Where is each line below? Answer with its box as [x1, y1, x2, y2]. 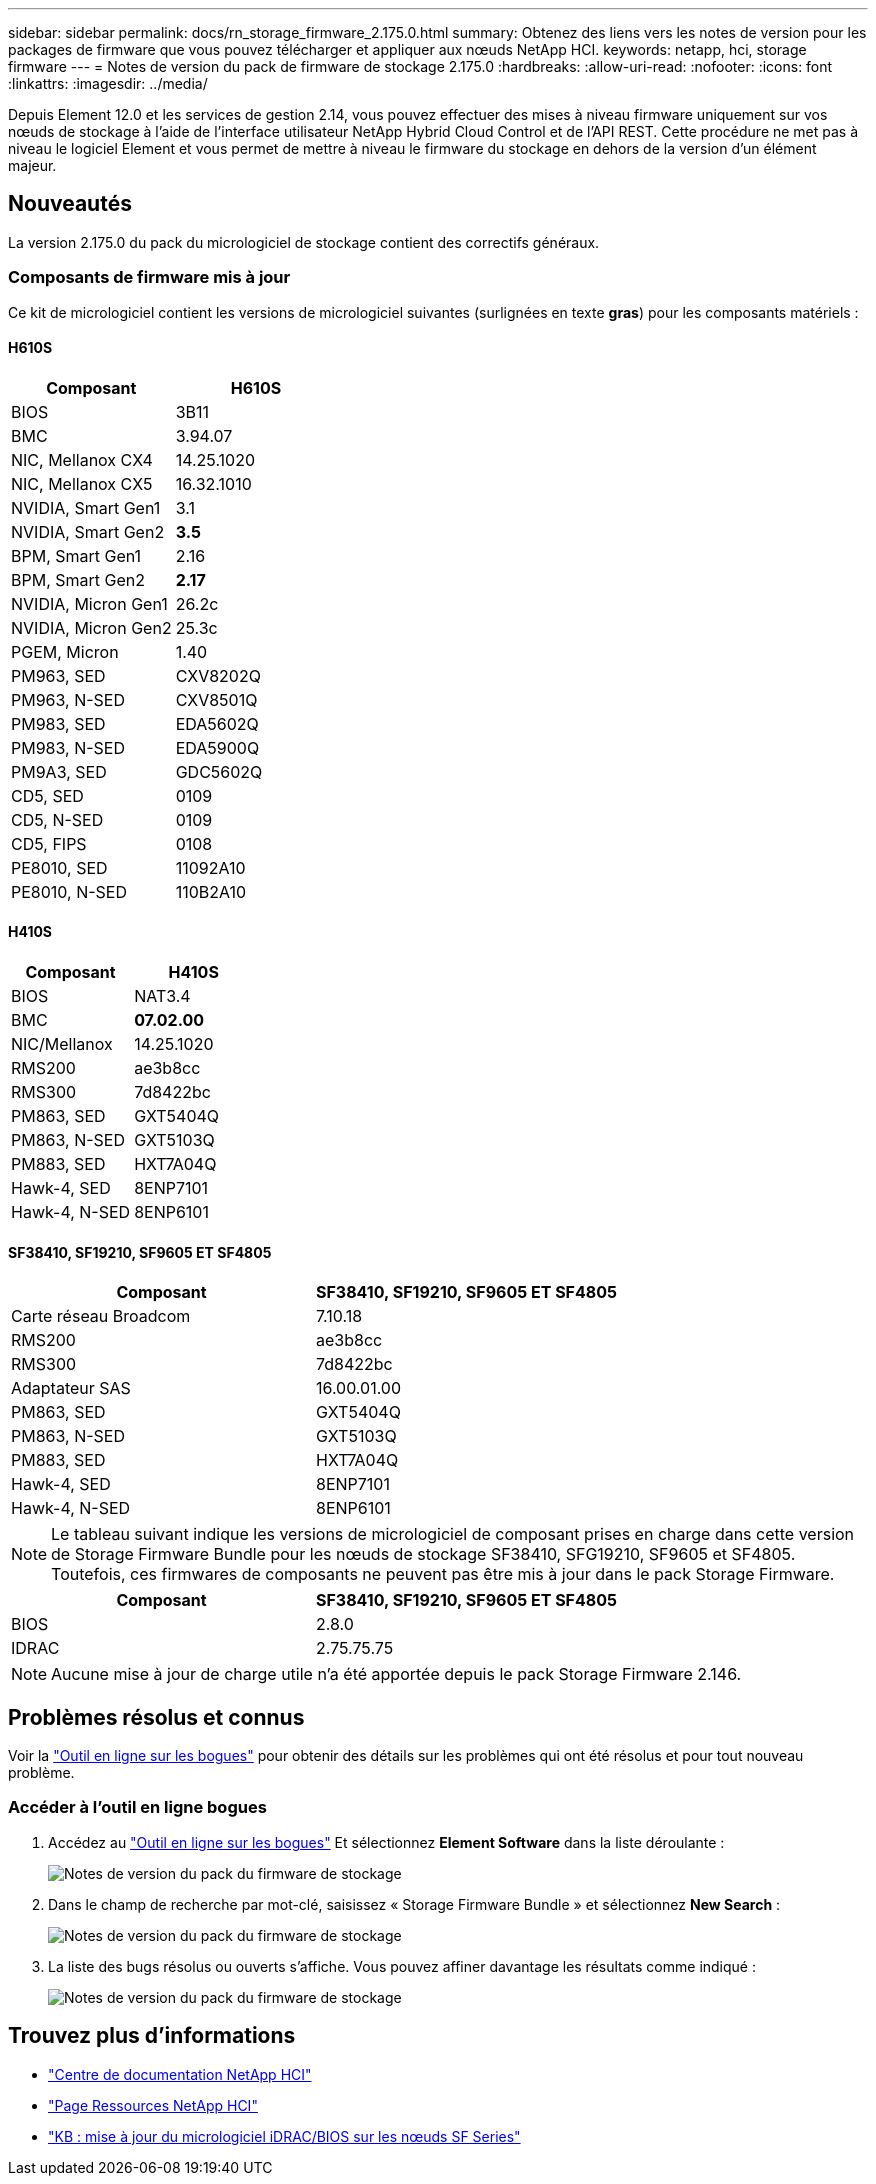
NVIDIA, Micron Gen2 [11, 617, 172, 638]
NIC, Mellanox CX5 [11, 473, 153, 494]
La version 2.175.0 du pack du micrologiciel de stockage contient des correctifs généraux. [8, 233, 600, 251]
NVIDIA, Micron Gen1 [11, 593, 168, 614]
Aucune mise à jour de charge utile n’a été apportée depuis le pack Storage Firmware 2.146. [51, 1664, 742, 1685]
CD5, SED [11, 785, 84, 806]
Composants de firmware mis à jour [8, 267, 291, 288]
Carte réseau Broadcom [11, 1306, 191, 1327]
